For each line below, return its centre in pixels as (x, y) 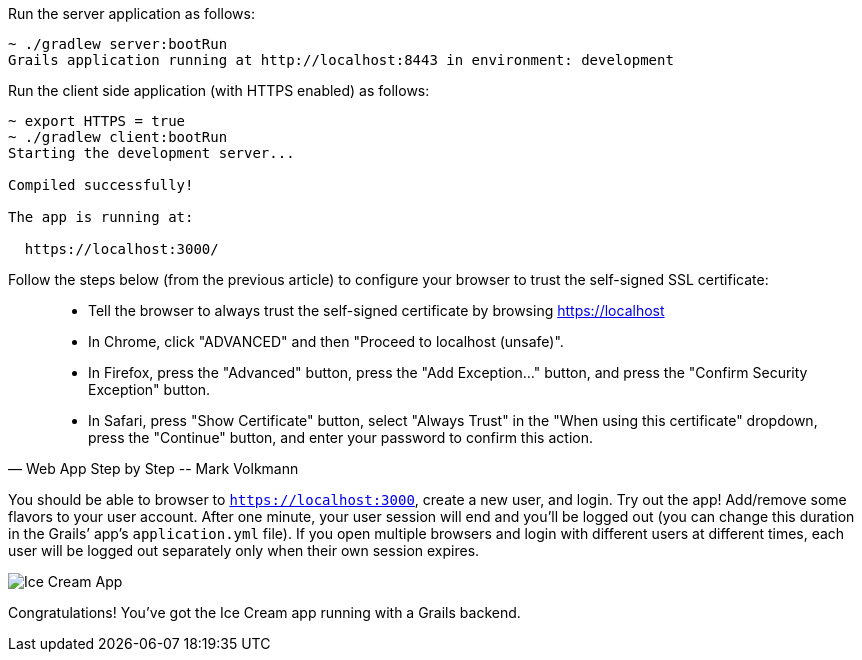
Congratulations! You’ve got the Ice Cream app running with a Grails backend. (264, 612)
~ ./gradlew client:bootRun (118, 137)
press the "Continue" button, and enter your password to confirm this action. (340, 437)
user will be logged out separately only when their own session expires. (244, 550)
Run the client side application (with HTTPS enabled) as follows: (219, 90)
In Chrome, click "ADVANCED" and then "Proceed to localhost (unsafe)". (326, 341)
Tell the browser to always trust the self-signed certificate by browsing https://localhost (376, 310)
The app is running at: (101, 217)
